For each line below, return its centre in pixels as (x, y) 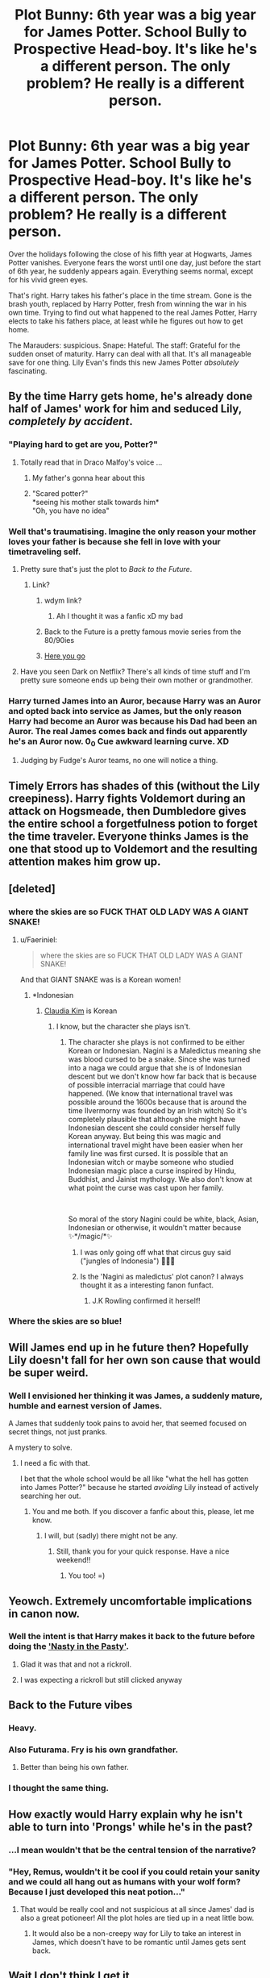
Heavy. (23, 1728)
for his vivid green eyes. (48, 279)
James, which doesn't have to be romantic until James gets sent (139, 1942)
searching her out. (50, 1496)
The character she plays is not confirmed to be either (156, 1041)
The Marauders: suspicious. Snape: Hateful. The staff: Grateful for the (125, 345)
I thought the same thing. (58, 1788)
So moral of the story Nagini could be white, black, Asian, (164, 1219)
